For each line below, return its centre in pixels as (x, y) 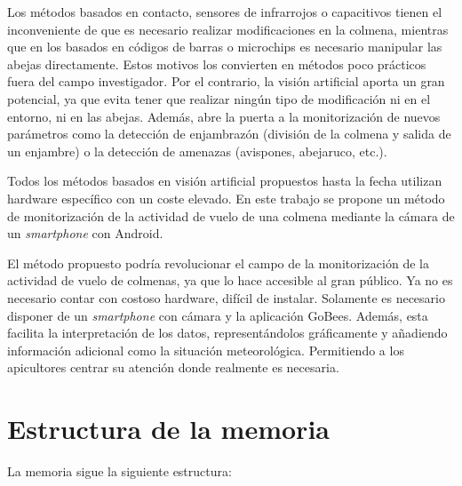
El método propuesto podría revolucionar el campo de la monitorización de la (218, 263)
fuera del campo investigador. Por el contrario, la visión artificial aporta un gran (226, 81)
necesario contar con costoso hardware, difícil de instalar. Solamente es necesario (226, 297)
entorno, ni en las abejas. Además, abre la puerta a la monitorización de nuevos (224, 116)
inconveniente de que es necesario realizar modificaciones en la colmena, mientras (228, 29)
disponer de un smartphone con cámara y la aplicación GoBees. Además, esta (218, 315)
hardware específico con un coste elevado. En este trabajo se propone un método (226, 198)
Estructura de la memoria (168, 429)
